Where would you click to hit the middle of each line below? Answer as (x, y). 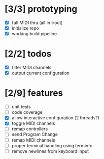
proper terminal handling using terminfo (52, 145)
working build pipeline (34, 34)
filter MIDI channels (32, 68)
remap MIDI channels (33, 140)
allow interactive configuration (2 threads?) (55, 118)
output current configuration (41, 73)
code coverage (27, 112)
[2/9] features (34, 93)
